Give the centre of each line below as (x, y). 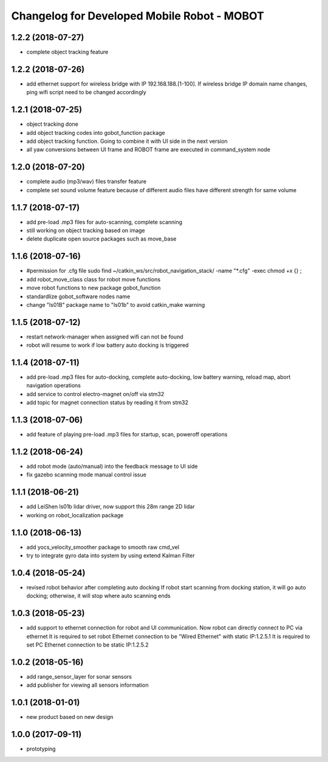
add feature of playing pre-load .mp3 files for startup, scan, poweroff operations (127, 434)
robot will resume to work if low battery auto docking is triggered (108, 345)
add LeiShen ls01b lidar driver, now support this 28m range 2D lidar (111, 507)
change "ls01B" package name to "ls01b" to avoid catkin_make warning (116, 304)
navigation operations (54, 385)
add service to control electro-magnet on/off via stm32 (95, 394)
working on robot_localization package (75, 515)
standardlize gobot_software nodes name (78, 296)
